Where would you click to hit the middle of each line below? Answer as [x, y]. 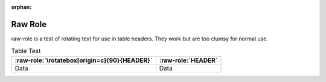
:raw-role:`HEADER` [188, 60]
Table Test [26, 51]
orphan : [21, 7]
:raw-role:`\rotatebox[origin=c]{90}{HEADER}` [84, 60]
